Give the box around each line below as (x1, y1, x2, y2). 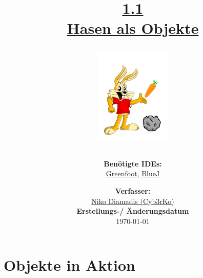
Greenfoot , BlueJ (106, 168, 160, 179)
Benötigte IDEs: (104, 158, 162, 169)
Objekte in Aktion (4, 254, 135, 275)
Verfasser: (115, 186, 151, 196)
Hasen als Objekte (67, 17, 199, 39)
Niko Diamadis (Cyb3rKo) (91, 195, 174, 206)
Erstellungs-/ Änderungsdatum (76, 206, 189, 216)
